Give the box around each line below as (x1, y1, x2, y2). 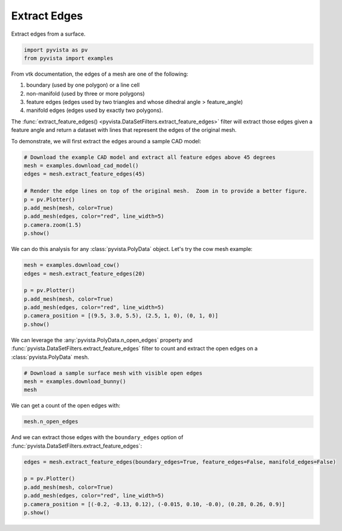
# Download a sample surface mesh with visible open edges (24, 370, 202, 376)
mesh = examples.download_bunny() (24, 378, 126, 385)
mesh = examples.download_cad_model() (24, 162, 139, 169)
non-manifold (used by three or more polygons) (26, 90, 145, 97)
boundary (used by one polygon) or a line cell (26, 82, 140, 89)
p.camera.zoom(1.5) (24, 221, 82, 228)
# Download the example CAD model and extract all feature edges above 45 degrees (24, 154, 276, 160)
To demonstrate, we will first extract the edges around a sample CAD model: (11, 137, 202, 145)
